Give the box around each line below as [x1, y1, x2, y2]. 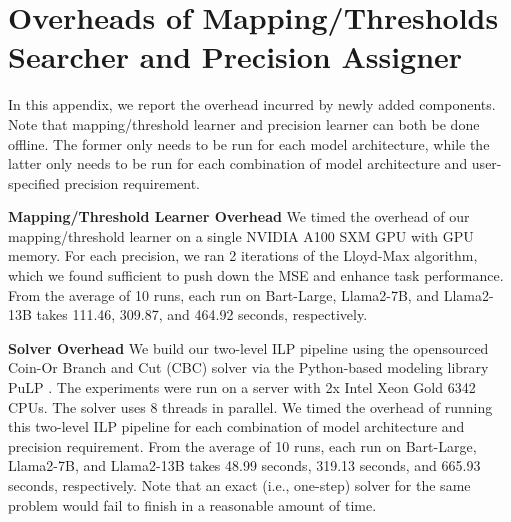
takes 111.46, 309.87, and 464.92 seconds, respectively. [36, 304, 368, 325]
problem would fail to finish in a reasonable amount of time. [8, 494, 377, 515]
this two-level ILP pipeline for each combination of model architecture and [8, 416, 465, 437]
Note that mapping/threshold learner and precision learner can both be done [8, 113, 480, 134]
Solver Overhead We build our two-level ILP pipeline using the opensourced [8, 337, 489, 358]
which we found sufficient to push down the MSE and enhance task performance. [8, 265, 504, 286]
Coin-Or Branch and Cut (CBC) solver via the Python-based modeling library [8, 357, 489, 378]
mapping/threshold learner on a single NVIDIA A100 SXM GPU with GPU [8, 225, 474, 246]
